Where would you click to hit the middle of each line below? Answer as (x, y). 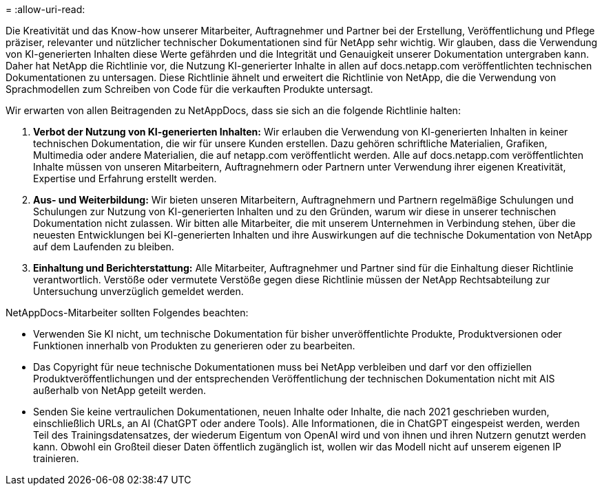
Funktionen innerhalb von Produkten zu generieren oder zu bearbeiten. (194, 346)
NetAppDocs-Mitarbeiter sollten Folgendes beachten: (127, 313)
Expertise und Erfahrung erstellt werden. (125, 178)
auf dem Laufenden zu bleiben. (104, 247)
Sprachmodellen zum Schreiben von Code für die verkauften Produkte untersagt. (189, 89)
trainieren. (56, 458)
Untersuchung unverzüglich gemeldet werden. (138, 291)
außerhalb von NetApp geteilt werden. (120, 390)
